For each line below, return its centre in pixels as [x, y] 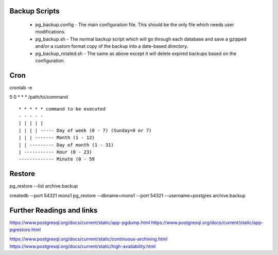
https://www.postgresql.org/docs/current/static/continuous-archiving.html [89, 239]
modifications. [50, 32]
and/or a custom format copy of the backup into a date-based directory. [112, 46]
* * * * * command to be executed [62, 109]
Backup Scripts [34, 11]
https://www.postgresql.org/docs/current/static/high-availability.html [83, 246]
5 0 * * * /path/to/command [39, 97]
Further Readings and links [54, 210]
